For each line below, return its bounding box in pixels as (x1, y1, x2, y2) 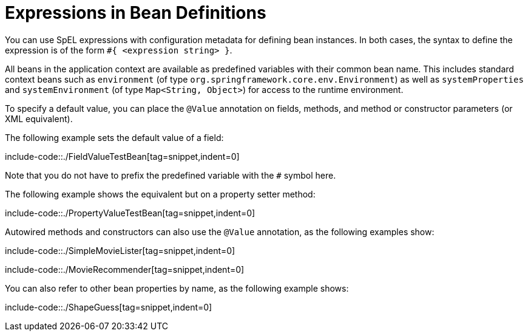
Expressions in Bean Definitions (5, 2, 266, 23)
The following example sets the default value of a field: (5, 132, 224, 143)
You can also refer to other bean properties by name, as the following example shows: (5, 283, 349, 293)
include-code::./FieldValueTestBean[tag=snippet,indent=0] (5, 151, 240, 162)
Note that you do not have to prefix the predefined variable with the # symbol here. (5, 170, 336, 180)
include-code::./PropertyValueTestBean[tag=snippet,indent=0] (5, 207, 256, 218)
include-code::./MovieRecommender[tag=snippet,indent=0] (5, 264, 245, 275)
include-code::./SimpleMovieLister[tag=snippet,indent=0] (5, 245, 235, 256)
